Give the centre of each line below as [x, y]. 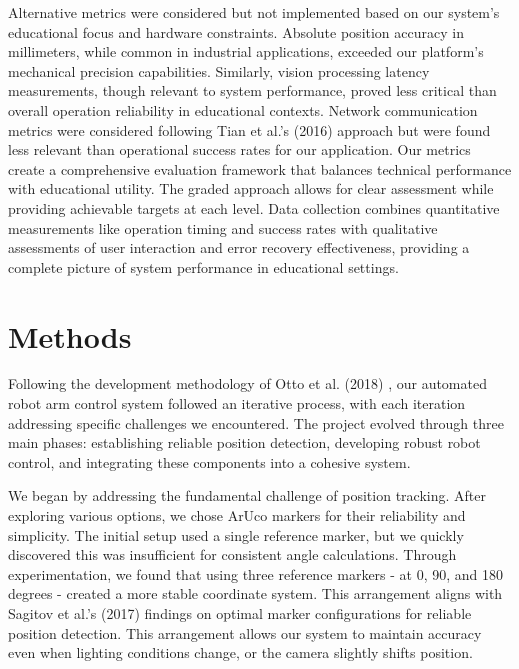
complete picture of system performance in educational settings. [203, 266]
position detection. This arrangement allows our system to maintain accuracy [245, 632]
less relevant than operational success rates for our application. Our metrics [239, 149]
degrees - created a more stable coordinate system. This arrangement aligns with [255, 593]
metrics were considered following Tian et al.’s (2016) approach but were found [249, 129]
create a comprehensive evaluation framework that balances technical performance [260, 168]
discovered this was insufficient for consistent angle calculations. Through [232, 554]
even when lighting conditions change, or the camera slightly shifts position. [240, 652]
